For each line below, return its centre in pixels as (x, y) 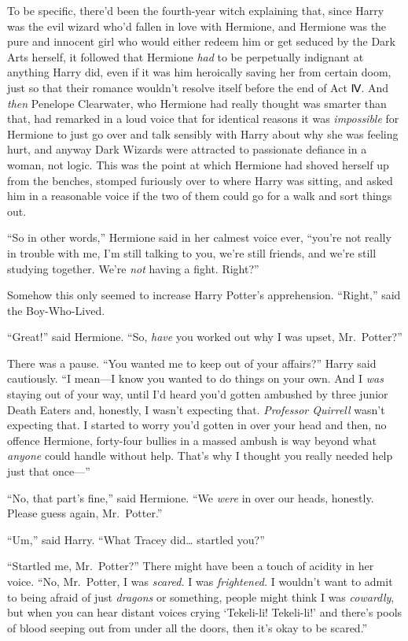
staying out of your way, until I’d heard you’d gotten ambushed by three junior (198, 394)
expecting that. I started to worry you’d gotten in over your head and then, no (197, 425)
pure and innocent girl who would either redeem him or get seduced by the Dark (202, 41)
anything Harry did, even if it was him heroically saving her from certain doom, (199, 72)
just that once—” (49, 471)
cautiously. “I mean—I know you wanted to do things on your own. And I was (195, 378)
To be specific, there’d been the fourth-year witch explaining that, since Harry (196, 10)
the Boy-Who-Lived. (56, 310)
